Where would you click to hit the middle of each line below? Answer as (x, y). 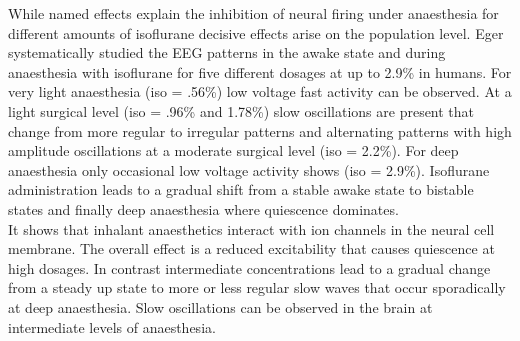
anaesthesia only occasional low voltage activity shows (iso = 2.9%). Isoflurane (249, 169)
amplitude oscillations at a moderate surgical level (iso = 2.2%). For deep (233, 150)
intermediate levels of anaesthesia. (112, 326)
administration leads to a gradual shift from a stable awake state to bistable (241, 189)
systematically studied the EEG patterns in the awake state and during (227, 52)
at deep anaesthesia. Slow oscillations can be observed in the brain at (220, 306)
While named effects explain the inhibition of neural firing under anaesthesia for (253, 13)
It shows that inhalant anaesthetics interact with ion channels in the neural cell (251, 228)
